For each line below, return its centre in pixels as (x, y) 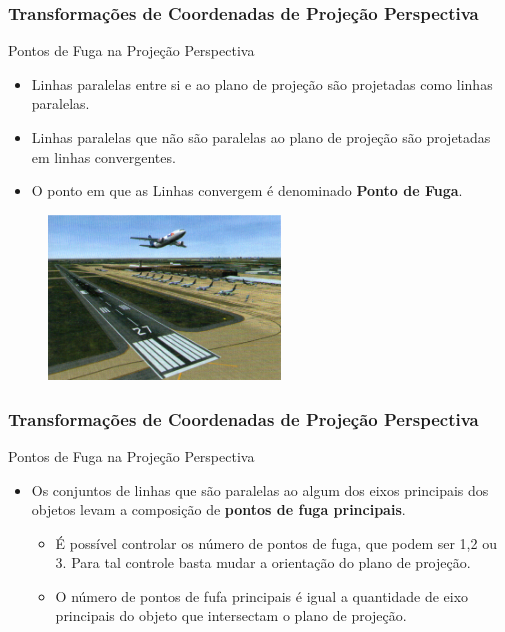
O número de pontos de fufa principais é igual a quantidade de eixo (262, 595)
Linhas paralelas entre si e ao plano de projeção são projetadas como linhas (262, 83)
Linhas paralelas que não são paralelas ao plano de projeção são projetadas (261, 137)
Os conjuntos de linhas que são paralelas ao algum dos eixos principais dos (260, 489)
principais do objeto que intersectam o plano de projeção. (231, 615)
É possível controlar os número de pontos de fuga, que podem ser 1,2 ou (276, 542)
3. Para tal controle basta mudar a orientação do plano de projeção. (263, 562)
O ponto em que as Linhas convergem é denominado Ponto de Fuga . (247, 190)
